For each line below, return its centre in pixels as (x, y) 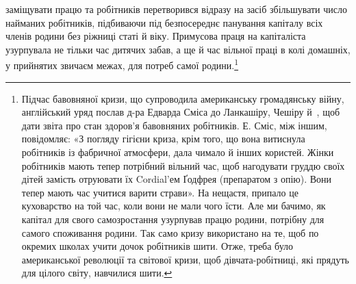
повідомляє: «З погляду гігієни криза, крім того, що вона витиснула (163, 139)
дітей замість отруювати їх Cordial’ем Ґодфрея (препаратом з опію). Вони (177, 179)
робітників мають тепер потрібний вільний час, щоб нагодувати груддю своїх (183, 165)
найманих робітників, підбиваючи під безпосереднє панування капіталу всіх (164, 22)
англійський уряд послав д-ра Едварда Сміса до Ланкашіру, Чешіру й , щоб (181, 112)
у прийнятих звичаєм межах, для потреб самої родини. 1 (122, 64)
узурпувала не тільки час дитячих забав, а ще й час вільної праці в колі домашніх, (178, 49)
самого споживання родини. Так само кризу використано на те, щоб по (170, 232)
